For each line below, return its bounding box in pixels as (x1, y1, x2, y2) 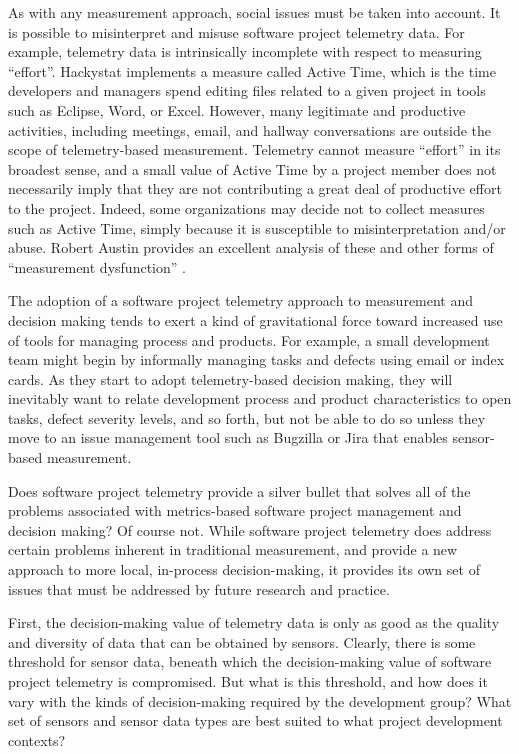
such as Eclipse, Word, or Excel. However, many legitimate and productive (8, 99, 466, 120)
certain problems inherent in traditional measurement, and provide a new (8, 539, 458, 560)
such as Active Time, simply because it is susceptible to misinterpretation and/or (8, 217, 506, 238)
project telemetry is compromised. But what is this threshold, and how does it (8, 671, 488, 691)
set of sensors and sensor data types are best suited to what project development (8, 710, 503, 731)
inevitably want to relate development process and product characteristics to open (8, 388, 512, 409)
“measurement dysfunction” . (8, 256, 186, 277)
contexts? (8, 729, 66, 750)
